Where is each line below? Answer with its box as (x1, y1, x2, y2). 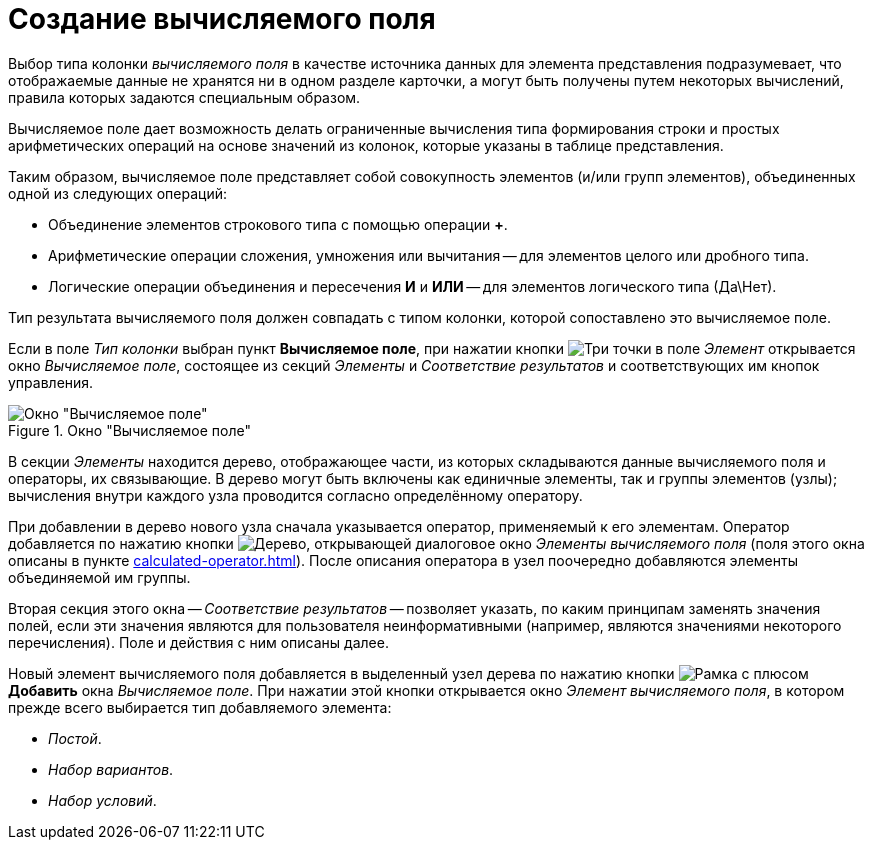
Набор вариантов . (48, 760, 174, 778)
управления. (8, 373, 94, 391)
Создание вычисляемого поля (8, 2, 436, 36)
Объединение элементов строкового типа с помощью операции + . (48, 215, 508, 233)
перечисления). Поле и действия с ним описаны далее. (8, 633, 389, 651)
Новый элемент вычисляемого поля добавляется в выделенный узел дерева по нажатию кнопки (8, 664, 675, 682)
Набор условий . (48, 791, 157, 809)
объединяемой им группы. (8, 568, 191, 586)
